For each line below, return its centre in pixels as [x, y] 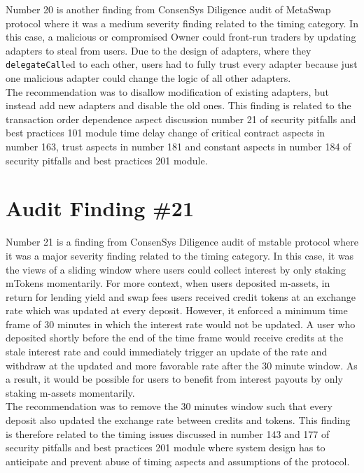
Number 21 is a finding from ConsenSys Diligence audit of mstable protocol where [182, 242]
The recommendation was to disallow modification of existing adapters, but [167, 91]
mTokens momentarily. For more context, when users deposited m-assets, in [168, 283]
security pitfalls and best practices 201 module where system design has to [166, 447]
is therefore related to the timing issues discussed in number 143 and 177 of [168, 433]
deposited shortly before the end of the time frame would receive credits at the [175, 338]
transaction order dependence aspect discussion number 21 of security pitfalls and [181, 119]
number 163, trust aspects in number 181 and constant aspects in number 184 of [178, 146]
